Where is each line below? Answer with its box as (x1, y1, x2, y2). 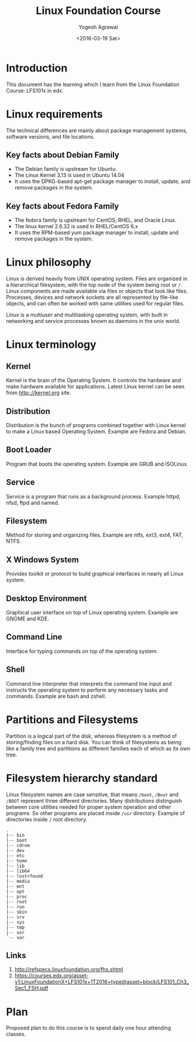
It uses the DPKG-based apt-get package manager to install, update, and (14, 178, 191, 185)
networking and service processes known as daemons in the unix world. (6, 318, 181, 325)
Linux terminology (6, 338, 97, 352)
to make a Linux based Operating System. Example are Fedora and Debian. (6, 428, 187, 435)
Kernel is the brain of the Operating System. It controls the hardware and (6, 377, 181, 384)
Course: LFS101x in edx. (6, 87, 64, 94)
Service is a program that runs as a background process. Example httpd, (6, 493, 181, 500)
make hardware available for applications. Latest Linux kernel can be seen (6, 383, 185, 390)
